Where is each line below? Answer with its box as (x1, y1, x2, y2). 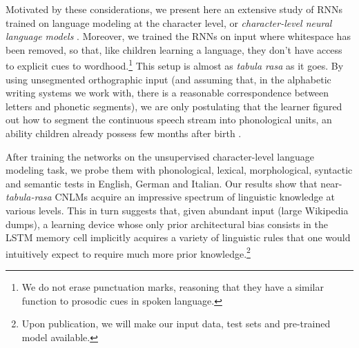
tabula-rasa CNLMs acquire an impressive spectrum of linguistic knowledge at (6, 190, 335, 204)
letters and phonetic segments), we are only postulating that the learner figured (6, 99, 342, 113)
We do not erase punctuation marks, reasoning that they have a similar (21, 280, 324, 294)
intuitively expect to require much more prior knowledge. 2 (6, 244, 251, 260)
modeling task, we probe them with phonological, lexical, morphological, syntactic (6, 163, 353, 177)
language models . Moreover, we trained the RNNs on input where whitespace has (6, 29, 351, 43)
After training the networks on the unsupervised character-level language (6, 149, 314, 163)
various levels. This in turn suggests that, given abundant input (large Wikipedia (6, 203, 349, 217)
